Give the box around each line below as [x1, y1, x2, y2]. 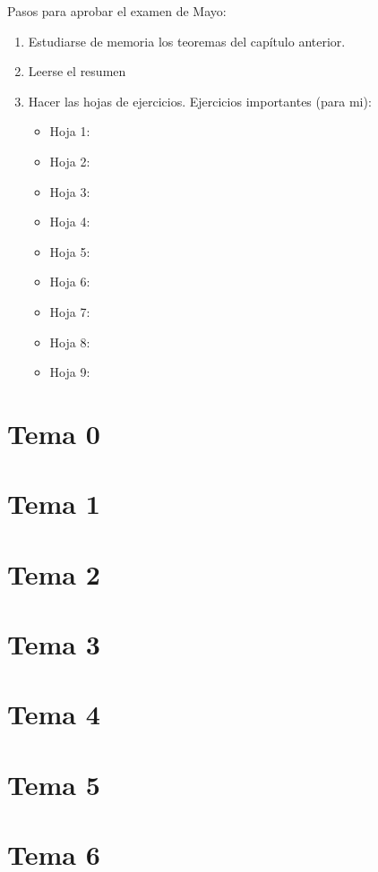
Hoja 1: [49, 122, 90, 141]
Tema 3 [7, 626, 100, 663]
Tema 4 [7, 696, 100, 732]
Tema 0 [7, 415, 100, 451]
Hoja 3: [49, 182, 90, 201]
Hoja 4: [49, 212, 90, 231]
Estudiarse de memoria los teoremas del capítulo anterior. [28, 31, 346, 50]
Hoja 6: [49, 272, 90, 291]
